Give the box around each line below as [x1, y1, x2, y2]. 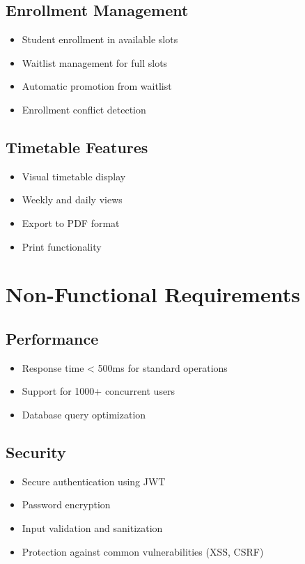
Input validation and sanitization [22, 520, 163, 535]
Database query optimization [22, 407, 146, 421]
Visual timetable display [22, 169, 126, 183]
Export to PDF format [22, 215, 120, 230]
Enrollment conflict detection [22, 102, 146, 116]
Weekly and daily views [22, 192, 123, 207]
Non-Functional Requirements [6, 280, 300, 308]
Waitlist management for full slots [22, 55, 168, 70]
